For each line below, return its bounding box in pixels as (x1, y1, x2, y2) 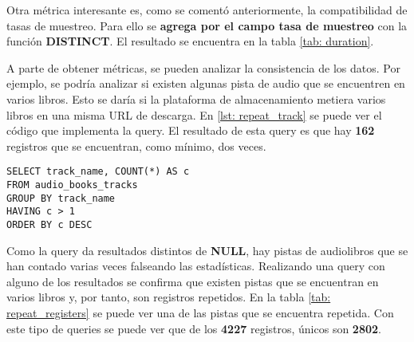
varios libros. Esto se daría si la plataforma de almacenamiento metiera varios (6, 90, 386, 107)
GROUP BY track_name (6, 192, 116, 204)
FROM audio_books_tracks (6, 179, 138, 191)
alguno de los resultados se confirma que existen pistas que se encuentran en (6, 273, 379, 289)
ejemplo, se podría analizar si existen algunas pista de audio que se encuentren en (6, 75, 405, 92)
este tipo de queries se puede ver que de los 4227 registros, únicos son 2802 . (6, 320, 381, 336)
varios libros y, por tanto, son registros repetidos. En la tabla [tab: (6, 289, 331, 305)
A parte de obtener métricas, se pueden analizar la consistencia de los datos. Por (6, 59, 400, 76)
